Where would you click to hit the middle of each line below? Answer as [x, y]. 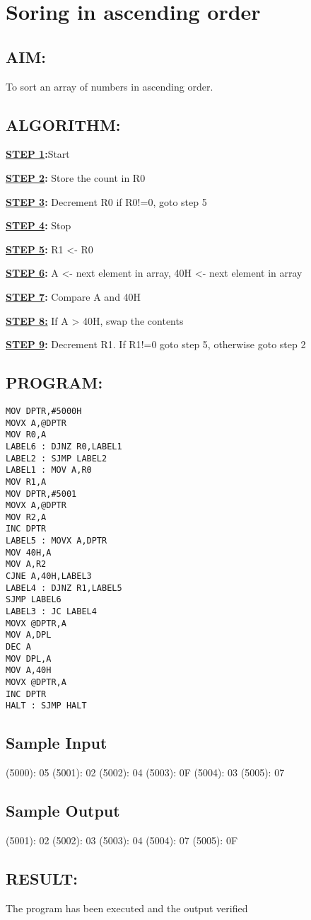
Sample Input [57, 743]
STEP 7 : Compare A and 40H [74, 296]
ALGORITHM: [63, 124]
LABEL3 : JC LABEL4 [51, 612]
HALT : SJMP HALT [46, 706]
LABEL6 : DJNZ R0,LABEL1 [64, 446]
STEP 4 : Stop [39, 225]
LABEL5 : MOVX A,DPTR [57, 541]
